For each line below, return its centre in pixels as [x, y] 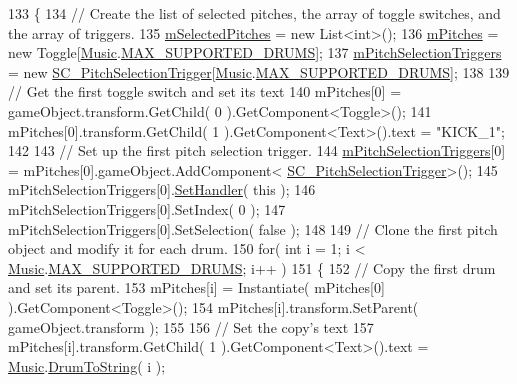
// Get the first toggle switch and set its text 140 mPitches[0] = [205, 91]
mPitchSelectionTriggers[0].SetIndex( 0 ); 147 [147, 208]
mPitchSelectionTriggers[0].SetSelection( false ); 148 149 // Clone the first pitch [253, 228]
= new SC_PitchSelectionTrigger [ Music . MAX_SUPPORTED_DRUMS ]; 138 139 [259, 71]
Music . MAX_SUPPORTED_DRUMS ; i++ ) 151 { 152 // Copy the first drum [252, 267]
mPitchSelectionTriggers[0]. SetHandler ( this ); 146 [162, 189]
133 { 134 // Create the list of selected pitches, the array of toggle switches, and [254, 13]
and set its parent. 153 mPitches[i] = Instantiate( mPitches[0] [196, 287]
